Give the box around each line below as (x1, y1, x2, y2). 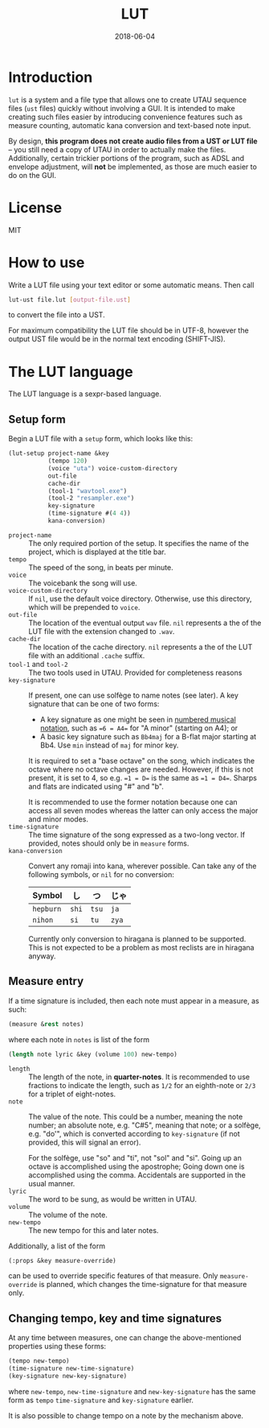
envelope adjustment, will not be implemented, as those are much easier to (8, 162, 257, 172)
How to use (8, 253, 85, 271)
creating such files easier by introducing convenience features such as (8, 112, 243, 122)
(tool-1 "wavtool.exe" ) (47, 486, 128, 495)
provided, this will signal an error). (28, 1137, 141, 1147)
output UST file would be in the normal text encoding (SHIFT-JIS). (8, 334, 226, 344)
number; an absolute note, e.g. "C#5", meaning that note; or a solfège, (28, 1120, 261, 1130)
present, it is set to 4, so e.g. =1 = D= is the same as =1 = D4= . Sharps (28, 772, 258, 782)
